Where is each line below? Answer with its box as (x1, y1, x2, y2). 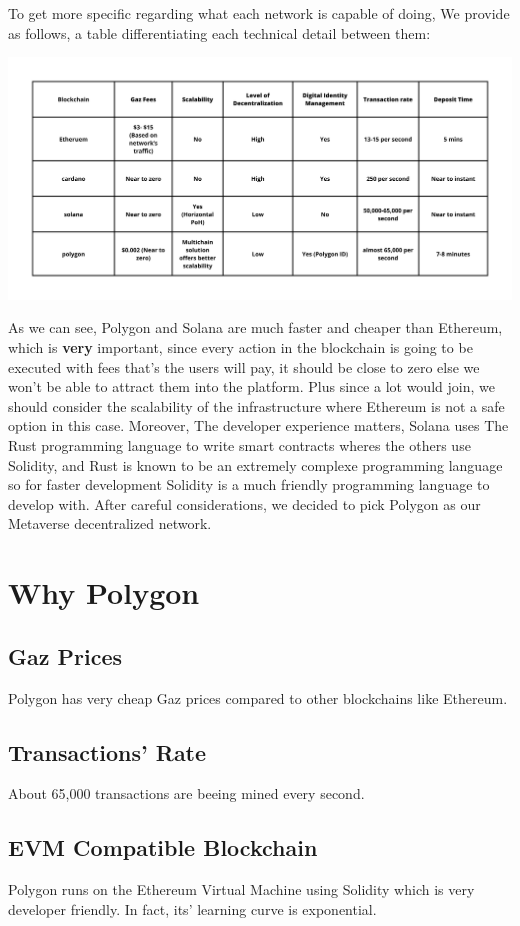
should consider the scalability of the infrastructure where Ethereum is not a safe (8, 395, 505, 416)
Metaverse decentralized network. (8, 513, 212, 534)
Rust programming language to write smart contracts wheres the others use (8, 434, 471, 455)
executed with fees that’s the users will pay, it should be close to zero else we (8, 356, 480, 377)
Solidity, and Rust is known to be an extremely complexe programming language (8, 454, 503, 475)
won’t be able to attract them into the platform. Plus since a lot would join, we (8, 376, 495, 397)
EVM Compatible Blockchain (8, 832, 318, 863)
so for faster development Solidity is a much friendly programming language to (8, 474, 490, 495)
